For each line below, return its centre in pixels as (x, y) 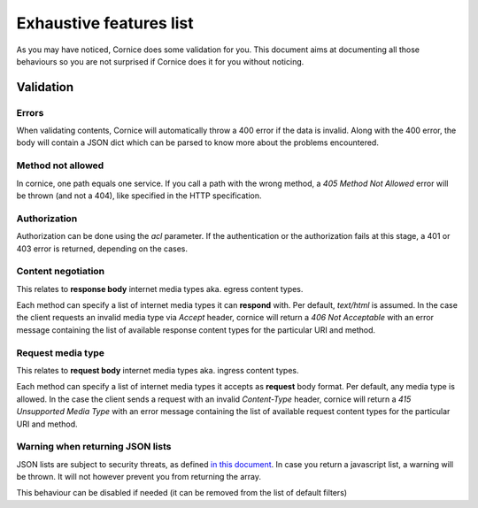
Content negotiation (61, 272)
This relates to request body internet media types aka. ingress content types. (158, 370)
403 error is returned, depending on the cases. (102, 249)
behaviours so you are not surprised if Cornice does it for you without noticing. (160, 61)
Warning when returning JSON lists (94, 447)
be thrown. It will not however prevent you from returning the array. (139, 477)
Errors (30, 112)
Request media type (61, 352)
